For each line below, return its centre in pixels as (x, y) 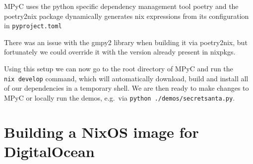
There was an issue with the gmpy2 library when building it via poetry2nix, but (126, 42)
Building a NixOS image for (101, 132)
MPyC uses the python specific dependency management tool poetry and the (121, 6)
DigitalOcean (49, 151)
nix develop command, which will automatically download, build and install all (126, 78)
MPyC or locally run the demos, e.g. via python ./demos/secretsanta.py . (120, 97)
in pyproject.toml (33, 26)
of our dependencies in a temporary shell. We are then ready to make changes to (126, 88)
